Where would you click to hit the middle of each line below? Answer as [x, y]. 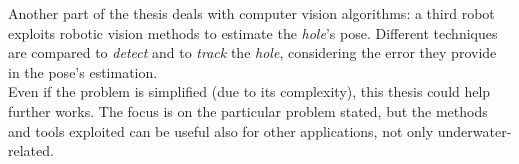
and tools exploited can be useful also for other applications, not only [221, 130]
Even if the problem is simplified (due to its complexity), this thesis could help [249, 91]
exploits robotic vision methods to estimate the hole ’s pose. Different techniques [253, 32]
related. [31, 150]
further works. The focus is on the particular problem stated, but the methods [248, 110]
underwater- [474, 130]
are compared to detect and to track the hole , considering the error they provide [252, 52]
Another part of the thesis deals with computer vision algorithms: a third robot [251, 13]
